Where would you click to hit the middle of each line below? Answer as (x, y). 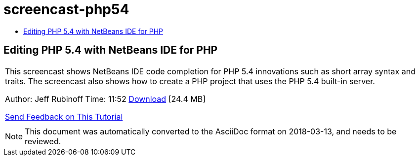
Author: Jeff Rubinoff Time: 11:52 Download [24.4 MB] (105, 99)
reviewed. (43, 141)
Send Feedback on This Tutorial (64, 116)
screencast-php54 (66, 9)
